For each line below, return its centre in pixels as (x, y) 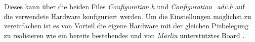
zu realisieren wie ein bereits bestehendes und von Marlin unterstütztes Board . (124, 35)
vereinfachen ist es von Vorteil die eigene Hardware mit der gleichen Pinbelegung (126, 26)
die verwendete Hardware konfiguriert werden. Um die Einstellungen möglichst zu (127, 16)
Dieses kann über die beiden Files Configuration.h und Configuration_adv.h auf (125, 6)
